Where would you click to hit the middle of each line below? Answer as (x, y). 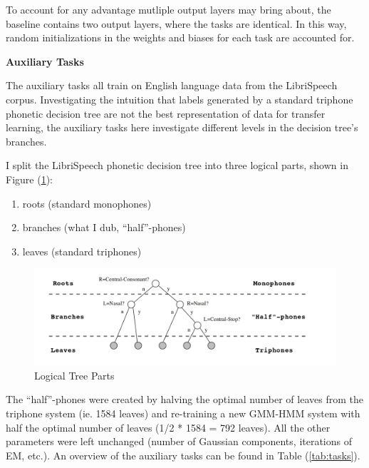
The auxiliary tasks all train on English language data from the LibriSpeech (172, 85)
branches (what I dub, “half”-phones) (104, 227)
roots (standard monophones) (87, 203)
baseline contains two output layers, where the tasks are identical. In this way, (176, 23)
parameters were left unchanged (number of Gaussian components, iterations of (179, 441)
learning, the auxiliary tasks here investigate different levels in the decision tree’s (182, 127)
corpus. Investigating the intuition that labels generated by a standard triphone (180, 99)
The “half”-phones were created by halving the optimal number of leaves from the (184, 399)
